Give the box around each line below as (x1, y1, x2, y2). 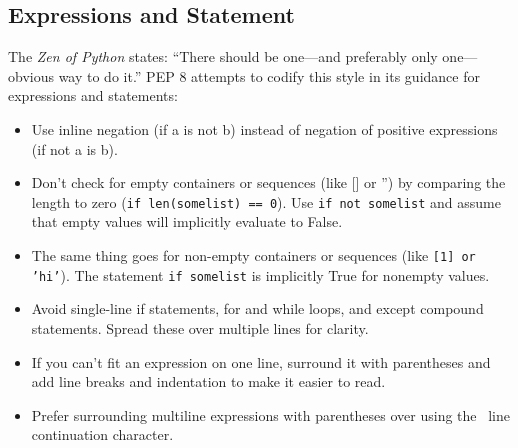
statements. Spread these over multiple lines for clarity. (31, 317, 369, 338)
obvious (8, 65, 54, 86)
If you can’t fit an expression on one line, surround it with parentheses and (31, 351, 491, 372)
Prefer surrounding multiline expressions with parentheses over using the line (31, 404, 510, 425)
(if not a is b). (31, 138, 118, 159)
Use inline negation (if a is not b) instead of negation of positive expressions (31, 118, 498, 139)
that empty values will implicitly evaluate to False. (31, 211, 343, 232)
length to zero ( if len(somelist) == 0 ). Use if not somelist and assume (31, 191, 501, 212)
